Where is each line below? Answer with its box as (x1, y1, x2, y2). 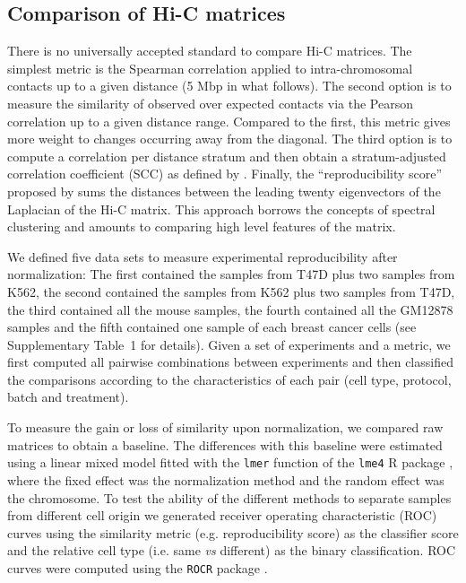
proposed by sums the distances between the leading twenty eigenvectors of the (7, 181, 441, 200)
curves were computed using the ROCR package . (7, 558, 268, 577)
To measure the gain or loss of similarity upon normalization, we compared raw (7, 418, 444, 437)
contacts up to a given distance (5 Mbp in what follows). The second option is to (7, 76, 452, 95)
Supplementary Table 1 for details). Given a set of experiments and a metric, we (7, 335, 451, 353)
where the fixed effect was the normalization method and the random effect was (7, 470, 444, 489)
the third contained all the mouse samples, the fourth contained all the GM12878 (7, 300, 453, 318)
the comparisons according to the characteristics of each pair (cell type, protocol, (7, 370, 452, 388)
